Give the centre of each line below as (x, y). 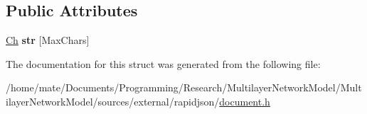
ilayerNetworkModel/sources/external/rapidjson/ (113, 101)
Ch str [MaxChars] (48, 40)
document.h (245, 101)
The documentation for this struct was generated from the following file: (163, 63)
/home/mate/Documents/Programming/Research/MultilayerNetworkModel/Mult (184, 87)
